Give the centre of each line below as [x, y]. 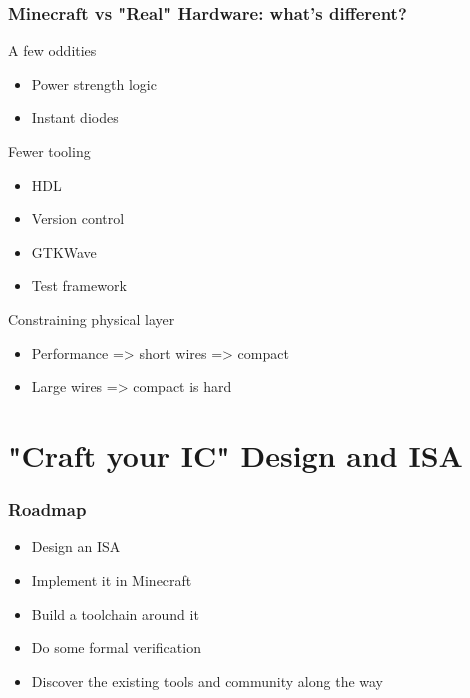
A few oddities [52, 50]
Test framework [79, 285]
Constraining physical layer [91, 318]
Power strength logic [94, 83]
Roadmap [47, 509]
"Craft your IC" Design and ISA [235, 454]
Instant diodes [75, 117]
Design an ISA [76, 546]
